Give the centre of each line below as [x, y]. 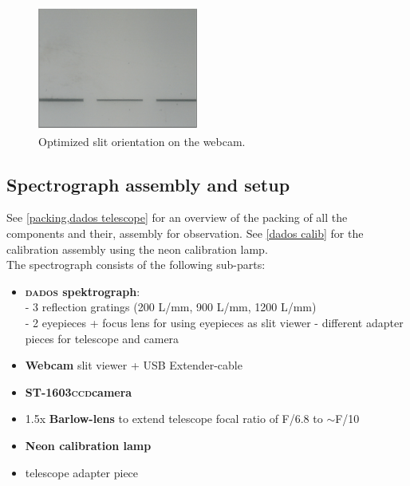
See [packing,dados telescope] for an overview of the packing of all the [177, 217]
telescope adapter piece [82, 472]
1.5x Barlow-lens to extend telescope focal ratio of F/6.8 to [174, 419]
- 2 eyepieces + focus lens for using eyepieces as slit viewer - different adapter [214, 322]
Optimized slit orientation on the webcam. [142, 141]
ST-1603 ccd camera [79, 391]
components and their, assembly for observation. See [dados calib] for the [185, 233]
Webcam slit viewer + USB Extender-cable [134, 365]
